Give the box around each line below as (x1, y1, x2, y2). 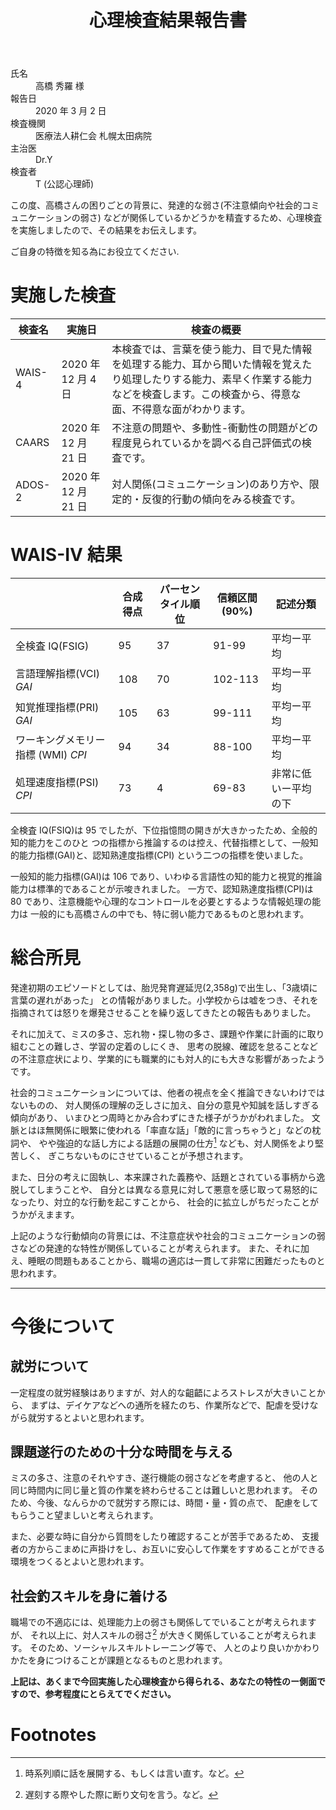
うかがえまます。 (10, 1208, 80, 1220)
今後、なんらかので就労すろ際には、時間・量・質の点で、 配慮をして (36, 1497, 319, 1509)
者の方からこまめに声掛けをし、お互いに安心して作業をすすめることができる (10, 1543, 326, 1555)
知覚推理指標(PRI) (15, 701, 100, 715)
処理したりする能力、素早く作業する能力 (121, 372, 313, 386)
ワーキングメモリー (15, 733, 106, 747)
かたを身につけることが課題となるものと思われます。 (10, 1654, 228, 1666)
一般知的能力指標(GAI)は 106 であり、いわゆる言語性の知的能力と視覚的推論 (10, 871, 323, 883)
